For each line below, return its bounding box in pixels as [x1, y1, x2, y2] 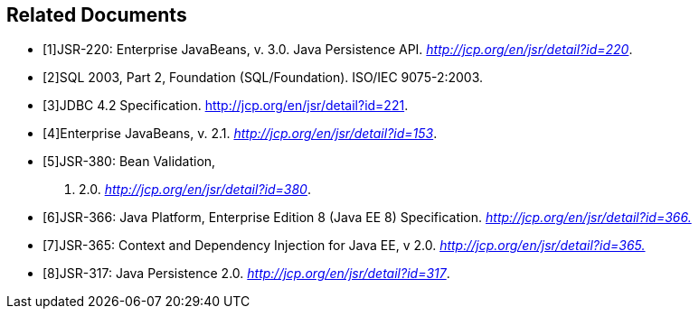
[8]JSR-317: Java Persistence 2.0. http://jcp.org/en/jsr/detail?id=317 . [43, 265, 450, 282]
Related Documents [6, 4, 187, 26]
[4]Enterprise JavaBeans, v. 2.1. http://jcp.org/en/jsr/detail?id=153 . [43, 125, 438, 142]
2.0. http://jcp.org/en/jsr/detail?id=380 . [79, 181, 311, 198]
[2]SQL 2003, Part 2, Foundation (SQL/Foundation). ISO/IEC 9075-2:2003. [43, 70, 484, 86]
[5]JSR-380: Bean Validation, [43, 153, 216, 170]
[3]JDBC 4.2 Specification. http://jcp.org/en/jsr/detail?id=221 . [43, 98, 409, 114]
